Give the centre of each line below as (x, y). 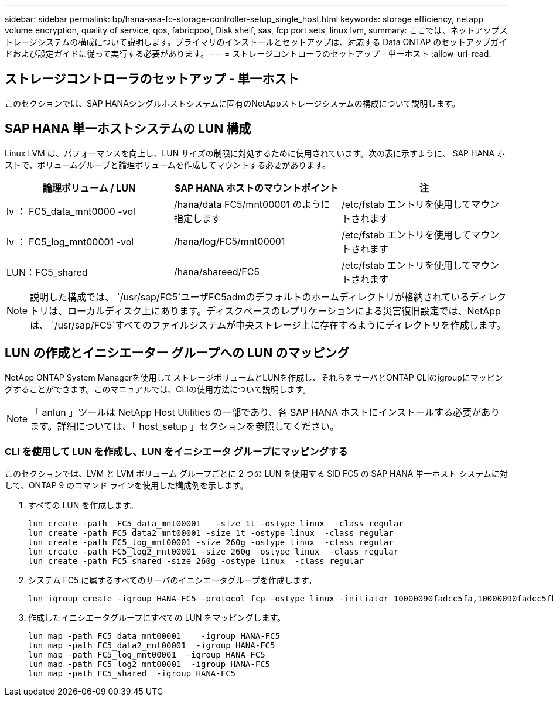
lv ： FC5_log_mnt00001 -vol (70, 242)
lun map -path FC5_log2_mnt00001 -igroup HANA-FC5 (149, 664)
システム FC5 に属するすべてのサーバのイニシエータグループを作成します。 (173, 580)
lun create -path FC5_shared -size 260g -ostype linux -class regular (196, 561)
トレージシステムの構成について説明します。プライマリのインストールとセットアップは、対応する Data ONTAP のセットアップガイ (256, 42)
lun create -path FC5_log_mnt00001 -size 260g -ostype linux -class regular (211, 543)
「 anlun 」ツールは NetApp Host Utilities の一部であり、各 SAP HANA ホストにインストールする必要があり (265, 412)
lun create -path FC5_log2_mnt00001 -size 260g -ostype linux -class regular (214, 552)
